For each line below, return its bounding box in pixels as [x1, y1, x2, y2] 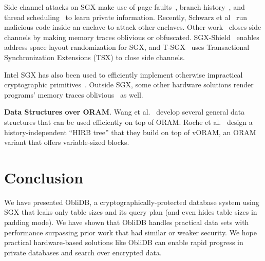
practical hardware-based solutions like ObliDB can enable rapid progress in [4, 237, 243, 248]
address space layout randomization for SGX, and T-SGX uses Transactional [4, 42, 250, 52]
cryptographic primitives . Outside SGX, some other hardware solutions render [4, 79, 254, 90]
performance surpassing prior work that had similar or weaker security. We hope [4, 227, 257, 237]
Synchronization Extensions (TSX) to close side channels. [4, 51, 185, 62]
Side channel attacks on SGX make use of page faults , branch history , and [4, 2, 245, 12]
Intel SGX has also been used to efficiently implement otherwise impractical [4, 69, 243, 80]
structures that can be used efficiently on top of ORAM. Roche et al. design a [4, 116, 253, 127]
